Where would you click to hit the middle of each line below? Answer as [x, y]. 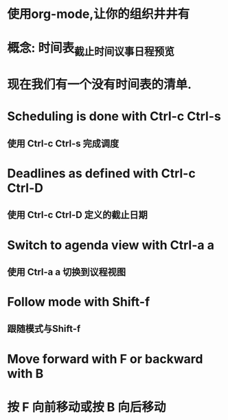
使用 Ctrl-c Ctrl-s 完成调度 [63, 143]
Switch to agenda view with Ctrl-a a [111, 245]
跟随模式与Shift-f [44, 329]
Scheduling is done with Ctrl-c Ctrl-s [114, 117]
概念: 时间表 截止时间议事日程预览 [91, 49]
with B [25, 374]
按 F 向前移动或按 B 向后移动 [87, 407]
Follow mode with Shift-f [79, 302]
